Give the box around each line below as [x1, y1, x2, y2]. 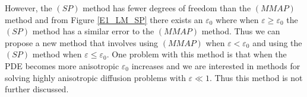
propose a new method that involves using [5, 36, 159, 48]
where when [216, 13, 259, 25]
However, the [5, 2, 52, 14]
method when [32, 48, 82, 60]
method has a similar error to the [32, 25, 154, 37]
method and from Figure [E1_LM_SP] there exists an [5, 13, 203, 25]
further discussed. [5, 83, 69, 95]
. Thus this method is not [209, 71, 303, 83]
